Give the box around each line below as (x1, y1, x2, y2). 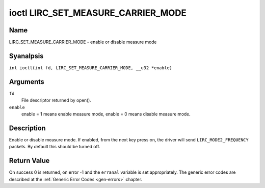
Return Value (9, 157, 50, 165)
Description (9, 124, 46, 132)
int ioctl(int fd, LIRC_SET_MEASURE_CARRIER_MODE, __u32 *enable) (9, 65, 173, 71)
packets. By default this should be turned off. (9, 144, 101, 150)
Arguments (9, 78, 45, 86)
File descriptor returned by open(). (21, 97, 91, 103)
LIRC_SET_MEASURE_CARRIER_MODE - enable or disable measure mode (9, 39, 157, 45)
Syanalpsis (9, 52, 44, 60)
